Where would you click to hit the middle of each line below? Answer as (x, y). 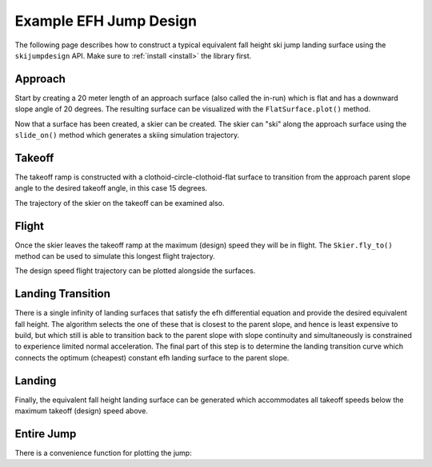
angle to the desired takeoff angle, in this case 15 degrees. (111, 188)
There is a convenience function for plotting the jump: (103, 453)
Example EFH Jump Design (106, 21)
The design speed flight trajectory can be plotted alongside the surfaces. (135, 271)
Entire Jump (46, 434)
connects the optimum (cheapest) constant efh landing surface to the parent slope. (152, 357)
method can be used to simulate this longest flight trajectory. (115, 256)
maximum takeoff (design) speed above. (81, 411)
